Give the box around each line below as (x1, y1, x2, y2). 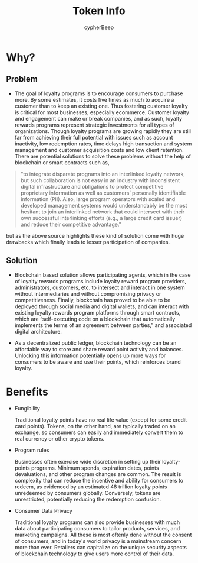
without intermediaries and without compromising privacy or (14, 290, 161, 297)
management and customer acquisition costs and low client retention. (14, 146, 184, 153)
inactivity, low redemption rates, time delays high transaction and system (14, 140, 192, 147)
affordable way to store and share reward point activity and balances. (14, 345, 184, 352)
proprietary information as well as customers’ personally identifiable (20, 189, 186, 196)
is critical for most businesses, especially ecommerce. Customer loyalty (14, 108, 190, 116)
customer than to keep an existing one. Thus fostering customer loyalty (14, 102, 189, 109)
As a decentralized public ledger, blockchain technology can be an (14, 339, 177, 347)
